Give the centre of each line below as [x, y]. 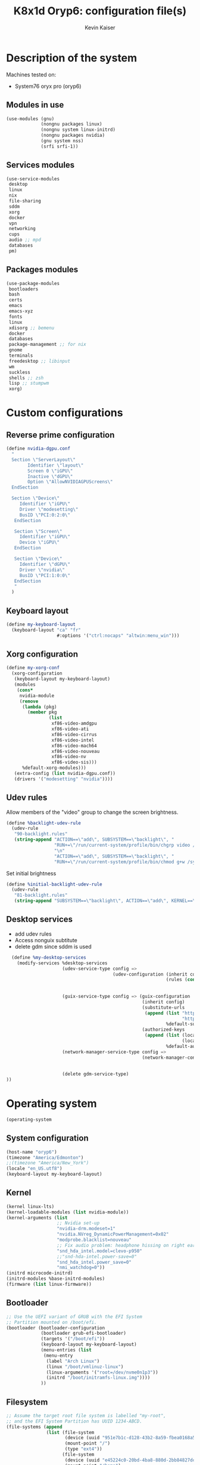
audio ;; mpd [25, 240]
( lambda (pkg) [40, 707]
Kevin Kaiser [100, 27]
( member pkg [43, 712]
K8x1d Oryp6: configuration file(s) [100, 11]
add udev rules [33, 934]
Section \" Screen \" [38, 531]
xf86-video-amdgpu [74, 724]
